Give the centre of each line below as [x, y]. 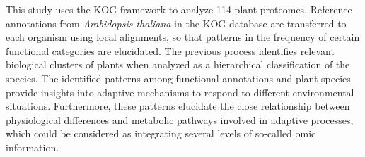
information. [33, 147]
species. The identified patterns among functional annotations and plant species [178, 78]
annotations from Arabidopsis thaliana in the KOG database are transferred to [176, 23]
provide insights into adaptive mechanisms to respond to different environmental [180, 92]
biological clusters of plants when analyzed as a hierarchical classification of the [178, 64]
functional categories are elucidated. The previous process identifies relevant [170, 50]
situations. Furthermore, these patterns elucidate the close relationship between [178, 106]
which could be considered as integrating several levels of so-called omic [161, 133]
